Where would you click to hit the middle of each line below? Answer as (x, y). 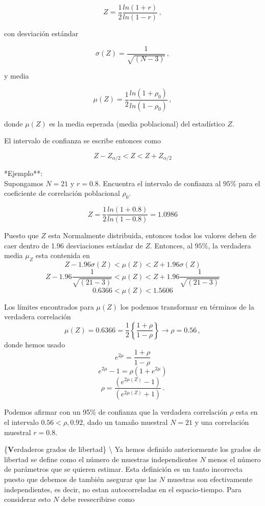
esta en (247, 412)
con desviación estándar (41, 33)
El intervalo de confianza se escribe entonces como (82, 141)
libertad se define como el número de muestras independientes (101, 459)
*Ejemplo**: (23, 173)
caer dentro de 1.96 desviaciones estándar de (74, 245)
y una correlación (222, 422)
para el (249, 183)
